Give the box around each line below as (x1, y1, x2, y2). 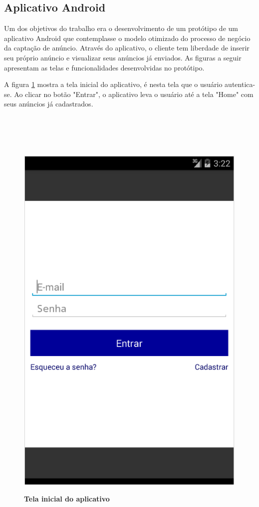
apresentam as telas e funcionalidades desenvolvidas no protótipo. (4, 62, 205, 72)
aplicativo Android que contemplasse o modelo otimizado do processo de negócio (4, 32, 251, 43)
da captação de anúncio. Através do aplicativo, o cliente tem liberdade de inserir (4, 42, 250, 53)
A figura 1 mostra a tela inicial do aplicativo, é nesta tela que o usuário (4, 79, 223, 89)
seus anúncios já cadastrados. (4, 98, 93, 109)
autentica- (225, 79, 256, 89)
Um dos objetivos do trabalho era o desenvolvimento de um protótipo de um (4, 23, 238, 33)
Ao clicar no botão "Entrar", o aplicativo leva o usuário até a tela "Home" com (14, 88, 254, 99)
